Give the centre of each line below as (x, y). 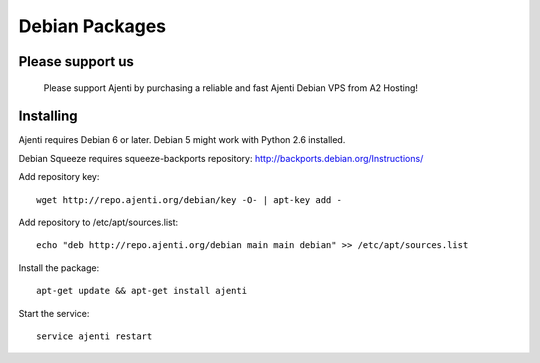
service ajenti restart (94, 336)
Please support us (76, 61)
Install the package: (59, 267)
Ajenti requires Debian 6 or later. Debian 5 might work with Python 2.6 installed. (182, 140)
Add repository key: (59, 177)
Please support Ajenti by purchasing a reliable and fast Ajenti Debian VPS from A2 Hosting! (231, 87)
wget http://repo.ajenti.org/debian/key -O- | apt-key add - (189, 199)
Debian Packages (92, 26)
